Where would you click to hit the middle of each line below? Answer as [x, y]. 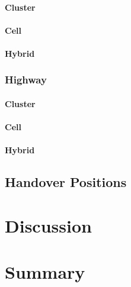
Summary [45, 272]
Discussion [48, 225]
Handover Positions [66, 182]
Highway [26, 80]
